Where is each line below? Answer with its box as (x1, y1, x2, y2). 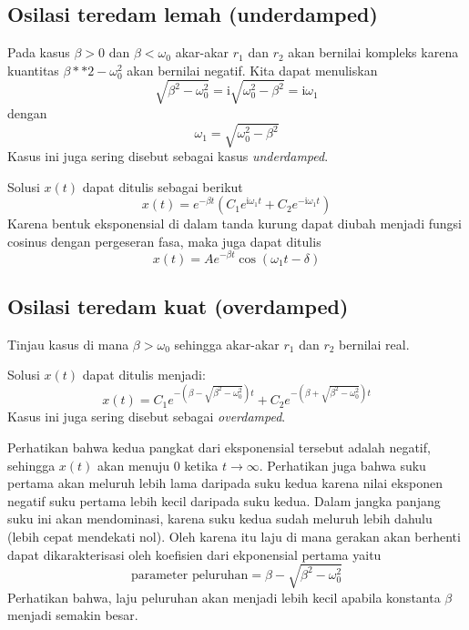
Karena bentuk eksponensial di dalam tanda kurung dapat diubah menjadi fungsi (7, 214, 462, 233)
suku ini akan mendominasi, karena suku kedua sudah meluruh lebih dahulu (7, 509, 433, 528)
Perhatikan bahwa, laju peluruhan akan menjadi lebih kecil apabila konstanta (7, 587, 441, 606)
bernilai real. (339, 334, 410, 353)
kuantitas (7, 60, 59, 79)
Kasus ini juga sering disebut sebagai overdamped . (7, 407, 286, 426)
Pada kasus (7, 43, 70, 62)
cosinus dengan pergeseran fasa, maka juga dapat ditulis (7, 231, 321, 250)
